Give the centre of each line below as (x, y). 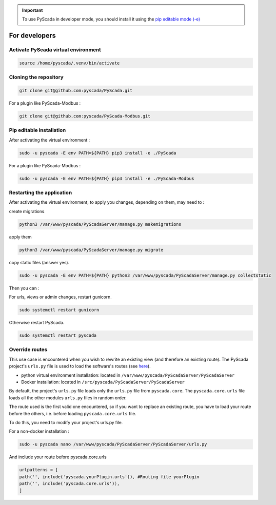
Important (33, 10)
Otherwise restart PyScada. (37, 323)
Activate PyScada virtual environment (55, 50)
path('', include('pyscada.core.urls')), (69, 484)
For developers (32, 36)
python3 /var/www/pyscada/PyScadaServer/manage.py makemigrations (100, 224)
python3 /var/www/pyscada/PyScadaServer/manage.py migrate (91, 250)
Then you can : (24, 288)
